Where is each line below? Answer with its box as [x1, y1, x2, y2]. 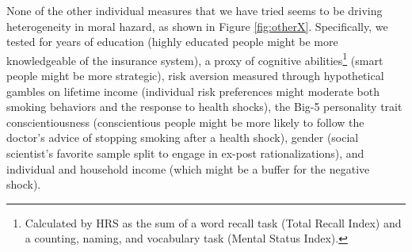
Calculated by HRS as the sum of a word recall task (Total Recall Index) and [25, 214, 402, 231]
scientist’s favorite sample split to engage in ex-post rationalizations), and [6, 145, 364, 161]
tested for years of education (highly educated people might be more [6, 33, 338, 50]
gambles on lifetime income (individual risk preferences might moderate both [6, 82, 380, 99]
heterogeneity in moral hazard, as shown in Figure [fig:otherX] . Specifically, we [6, 17, 388, 34]
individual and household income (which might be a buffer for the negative [6, 160, 370, 177]
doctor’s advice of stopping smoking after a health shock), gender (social [6, 129, 359, 146]
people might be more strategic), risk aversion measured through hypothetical [6, 67, 384, 84]
